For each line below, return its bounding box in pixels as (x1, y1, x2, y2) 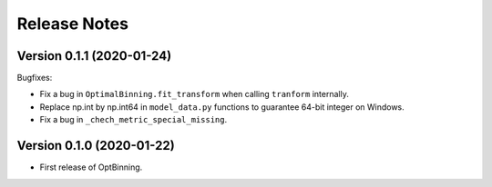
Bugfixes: (16, 73, 53, 84)
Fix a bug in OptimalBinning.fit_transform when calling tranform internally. (39, 89, 350, 100)
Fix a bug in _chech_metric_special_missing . (39, 114, 228, 125)
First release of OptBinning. (39, 162, 143, 172)
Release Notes (16, 14, 129, 34)
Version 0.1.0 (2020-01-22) (16, 138, 175, 153)
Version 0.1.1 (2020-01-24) (16, 48, 172, 64)
